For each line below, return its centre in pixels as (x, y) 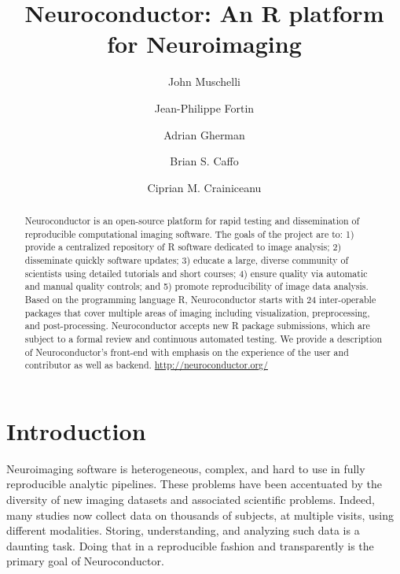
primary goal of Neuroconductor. (85, 561)
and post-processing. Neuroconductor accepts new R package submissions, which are (197, 326)
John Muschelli (204, 81)
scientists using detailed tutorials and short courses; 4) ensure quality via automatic (196, 273)
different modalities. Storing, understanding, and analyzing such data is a (183, 530)
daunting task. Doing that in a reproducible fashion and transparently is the (190, 545)
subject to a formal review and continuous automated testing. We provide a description (204, 338)
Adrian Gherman (204, 134)
